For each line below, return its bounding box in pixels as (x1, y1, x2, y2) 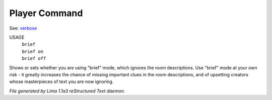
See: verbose (9, 25, 37, 31)
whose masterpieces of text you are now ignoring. (9, 78, 114, 85)
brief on (22, 48, 44, 54)
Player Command (9, 8, 83, 19)
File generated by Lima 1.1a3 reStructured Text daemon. (9, 88, 125, 94)
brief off (22, 56, 46, 61)
